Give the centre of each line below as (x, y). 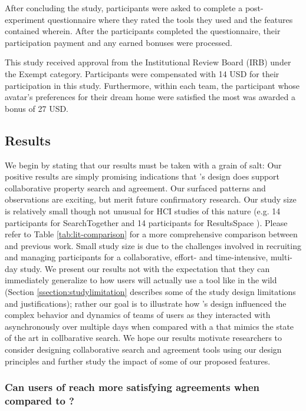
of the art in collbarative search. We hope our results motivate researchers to (144, 338)
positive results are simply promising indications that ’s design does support (142, 176)
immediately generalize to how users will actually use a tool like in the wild (141, 280)
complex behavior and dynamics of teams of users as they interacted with (138, 315)
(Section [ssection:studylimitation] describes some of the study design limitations (150, 292)
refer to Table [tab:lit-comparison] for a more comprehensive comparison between (151, 234)
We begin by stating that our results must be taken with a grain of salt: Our (143, 165)
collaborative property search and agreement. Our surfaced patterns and (135, 188)
